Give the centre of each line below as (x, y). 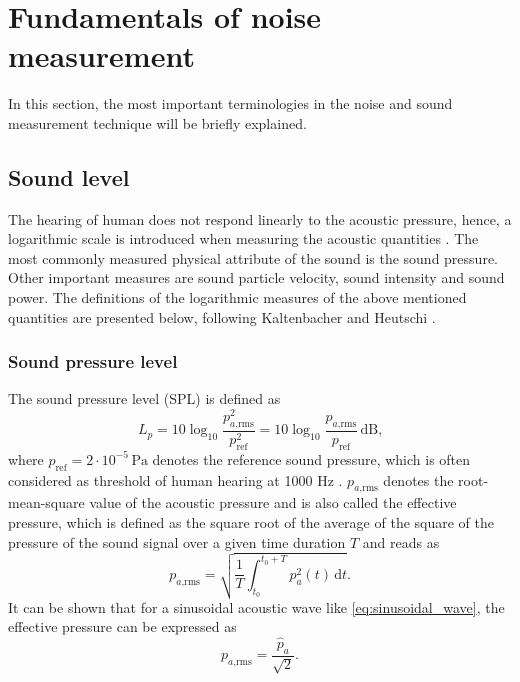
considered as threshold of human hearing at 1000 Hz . (175, 479)
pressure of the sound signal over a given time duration (177, 541)
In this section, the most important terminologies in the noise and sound (230, 103)
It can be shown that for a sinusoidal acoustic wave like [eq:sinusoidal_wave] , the (256, 606)
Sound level (69, 176)
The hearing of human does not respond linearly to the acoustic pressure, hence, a (260, 218)
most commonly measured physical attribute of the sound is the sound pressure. (253, 257)
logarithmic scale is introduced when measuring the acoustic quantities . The (243, 238)
